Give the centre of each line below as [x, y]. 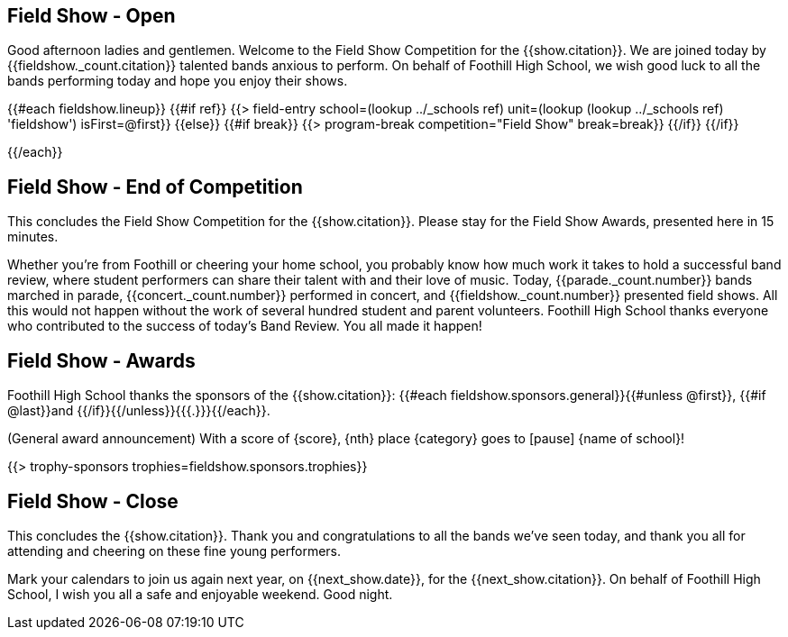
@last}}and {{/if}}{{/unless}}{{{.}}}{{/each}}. [139, 411]
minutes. [33, 237]
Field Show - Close [93, 501]
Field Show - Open [92, 16]
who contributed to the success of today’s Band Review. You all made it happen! [245, 326]
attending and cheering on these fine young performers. [174, 551]
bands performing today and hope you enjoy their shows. [178, 81]
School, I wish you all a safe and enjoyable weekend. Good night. [200, 594]
